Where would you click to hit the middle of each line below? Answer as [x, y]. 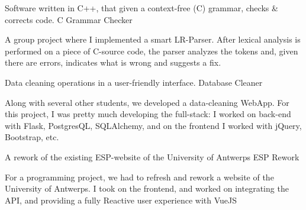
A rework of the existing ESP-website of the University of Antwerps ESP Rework [152, 156]
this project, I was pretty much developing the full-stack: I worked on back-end [148, 114]
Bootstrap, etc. [32, 137]
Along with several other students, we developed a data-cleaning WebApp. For [147, 102]
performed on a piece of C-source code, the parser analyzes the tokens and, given [152, 51]
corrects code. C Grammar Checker [69, 19]
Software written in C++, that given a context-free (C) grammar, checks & [141, 8]
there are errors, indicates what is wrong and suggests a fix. [113, 62]
